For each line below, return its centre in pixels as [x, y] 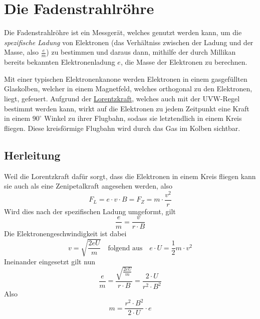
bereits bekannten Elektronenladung [60, 62]
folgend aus [125, 248]
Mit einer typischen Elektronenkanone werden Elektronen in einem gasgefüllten [126, 78]
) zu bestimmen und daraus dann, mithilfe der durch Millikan [141, 52]
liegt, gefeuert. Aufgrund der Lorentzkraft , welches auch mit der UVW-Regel [122, 98]
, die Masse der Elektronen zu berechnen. [184, 62]
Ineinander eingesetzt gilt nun [50, 261]
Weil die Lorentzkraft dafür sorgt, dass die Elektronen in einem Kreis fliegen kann [130, 176]
